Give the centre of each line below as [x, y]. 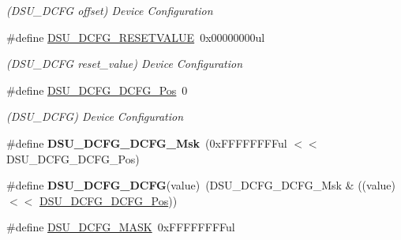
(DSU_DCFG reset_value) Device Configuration [125, 64]
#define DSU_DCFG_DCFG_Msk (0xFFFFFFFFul [147, 142]
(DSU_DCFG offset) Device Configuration [110, 10]
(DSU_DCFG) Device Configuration [95, 116]
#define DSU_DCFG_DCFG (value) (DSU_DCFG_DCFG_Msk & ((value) [201, 185]
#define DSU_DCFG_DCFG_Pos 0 [97, 90]
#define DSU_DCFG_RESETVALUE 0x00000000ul [136, 37]
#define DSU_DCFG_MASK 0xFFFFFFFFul [121, 227]
